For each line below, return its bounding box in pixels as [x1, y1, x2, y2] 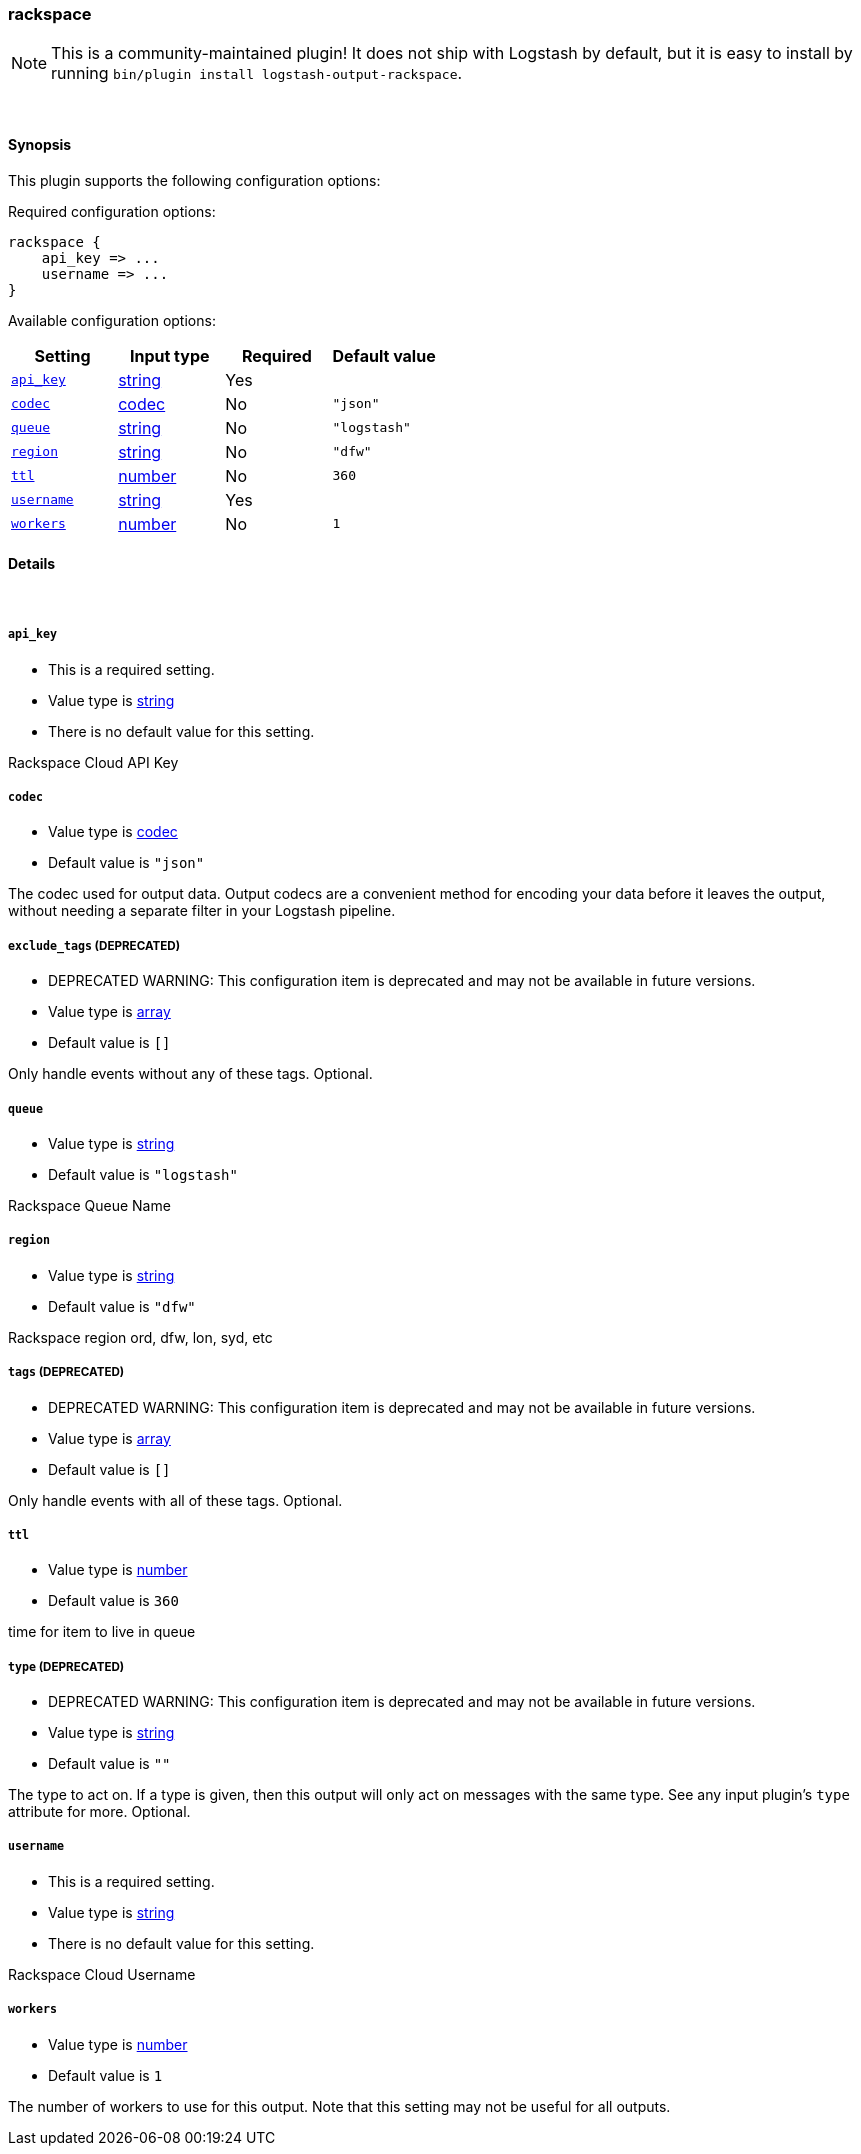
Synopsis [8, 135, 72, 153]
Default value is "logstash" [48, 1165, 238, 1183]
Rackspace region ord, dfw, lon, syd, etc [8, 1328, 273, 1346]
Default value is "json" [48, 854, 205, 872]
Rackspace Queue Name [8, 1196, 171, 1214]
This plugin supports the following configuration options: [8, 171, 381, 189]
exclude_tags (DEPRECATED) [8, 938, 181, 953]
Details [8, 555, 56, 573]
